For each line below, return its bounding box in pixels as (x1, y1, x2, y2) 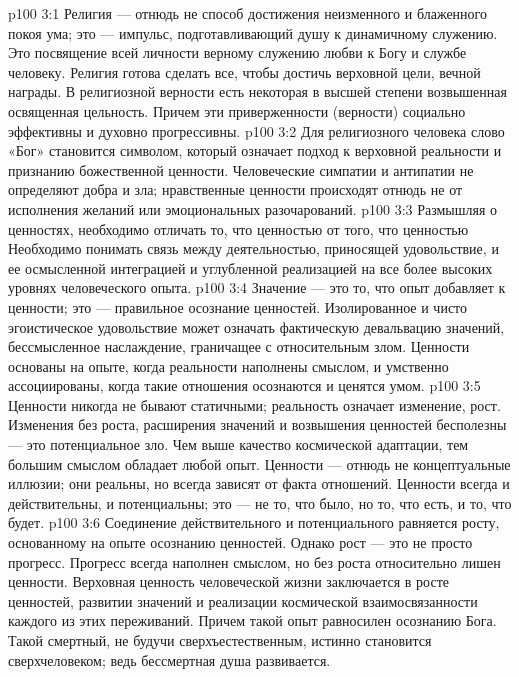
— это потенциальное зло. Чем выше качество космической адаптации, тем (8, 434, 469, 455)
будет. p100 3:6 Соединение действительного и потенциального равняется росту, (8, 512, 500, 533)
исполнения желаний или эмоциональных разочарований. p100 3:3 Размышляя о (8, 198, 498, 219)
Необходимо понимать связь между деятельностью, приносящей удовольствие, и (8, 238, 499, 259)
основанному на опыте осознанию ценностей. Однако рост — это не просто (8, 532, 473, 553)
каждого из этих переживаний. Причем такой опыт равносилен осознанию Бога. (8, 610, 497, 631)
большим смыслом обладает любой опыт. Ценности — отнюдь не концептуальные (8, 453, 511, 474)
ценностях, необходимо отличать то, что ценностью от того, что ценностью (8, 218, 469, 239)
